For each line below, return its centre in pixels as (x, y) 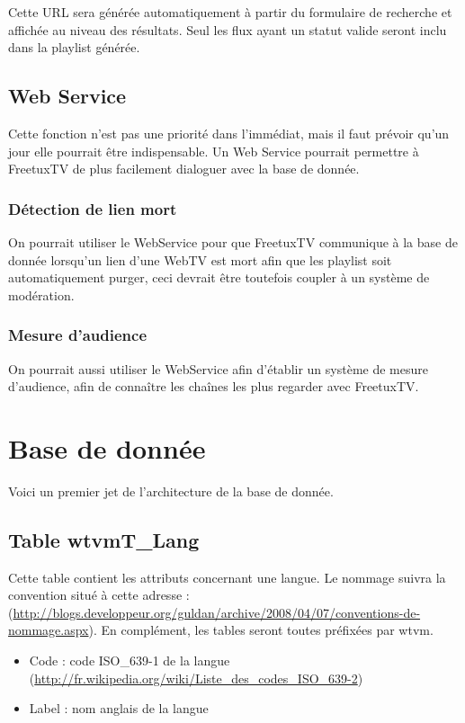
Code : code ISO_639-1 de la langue (130, 661)
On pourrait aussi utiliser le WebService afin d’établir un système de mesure (218, 368)
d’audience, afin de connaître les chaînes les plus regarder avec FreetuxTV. (214, 386)
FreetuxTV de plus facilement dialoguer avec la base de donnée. (184, 169)
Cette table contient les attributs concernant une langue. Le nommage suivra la (227, 577)
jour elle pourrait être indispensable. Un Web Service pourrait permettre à (214, 151)
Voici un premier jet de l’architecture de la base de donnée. (171, 491)
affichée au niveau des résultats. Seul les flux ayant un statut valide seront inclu (228, 29)
